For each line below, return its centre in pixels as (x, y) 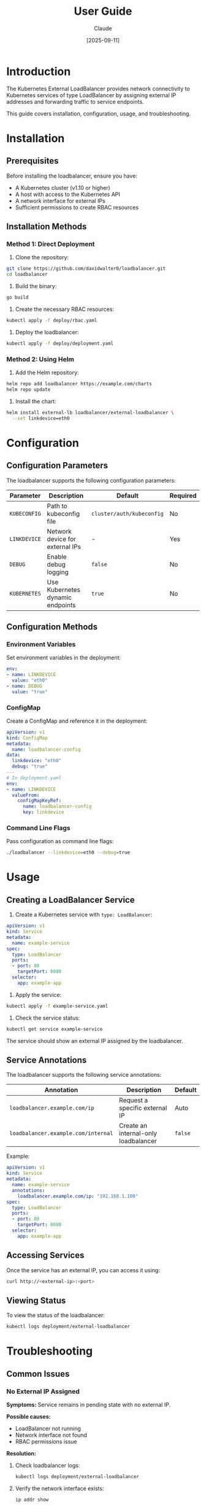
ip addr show (32, 1500)
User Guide (103, 11)
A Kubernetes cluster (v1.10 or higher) (63, 187)
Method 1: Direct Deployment (51, 244)
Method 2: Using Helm (40, 359)
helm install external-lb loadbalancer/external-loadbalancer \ (90, 412)
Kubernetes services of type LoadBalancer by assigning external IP (91, 95)
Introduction (39, 71)
